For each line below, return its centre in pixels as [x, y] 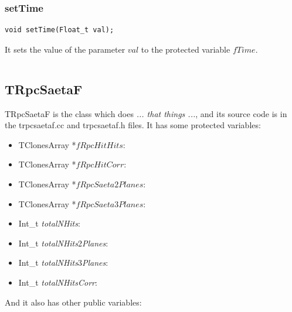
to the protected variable [186, 49]
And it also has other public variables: [73, 302]
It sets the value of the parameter [65, 49]
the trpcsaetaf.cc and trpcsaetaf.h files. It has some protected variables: [133, 125]
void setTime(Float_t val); [60, 30]
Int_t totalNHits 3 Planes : [63, 263]
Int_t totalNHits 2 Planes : [63, 243]
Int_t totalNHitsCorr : [58, 282]
